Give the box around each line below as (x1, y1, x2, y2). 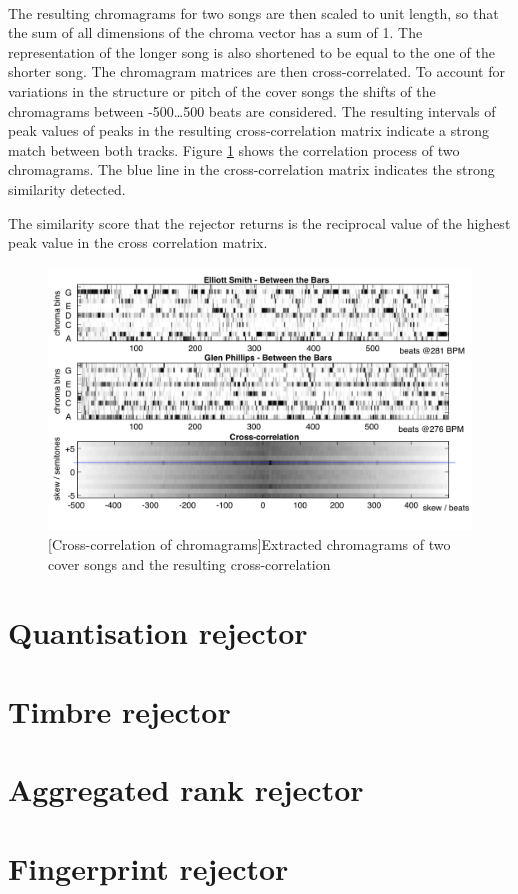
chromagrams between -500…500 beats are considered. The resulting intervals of (8, 100, 496, 121)
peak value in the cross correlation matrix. (8, 232, 268, 253)
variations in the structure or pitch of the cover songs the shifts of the (8, 80, 436, 101)
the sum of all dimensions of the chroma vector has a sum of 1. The (8, 22, 423, 43)
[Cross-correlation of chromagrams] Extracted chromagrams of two (48, 534, 451, 555)
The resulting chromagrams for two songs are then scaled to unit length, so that (8, 2, 499, 23)
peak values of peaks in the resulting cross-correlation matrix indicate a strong (8, 120, 489, 141)
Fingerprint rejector (8, 847, 289, 888)
